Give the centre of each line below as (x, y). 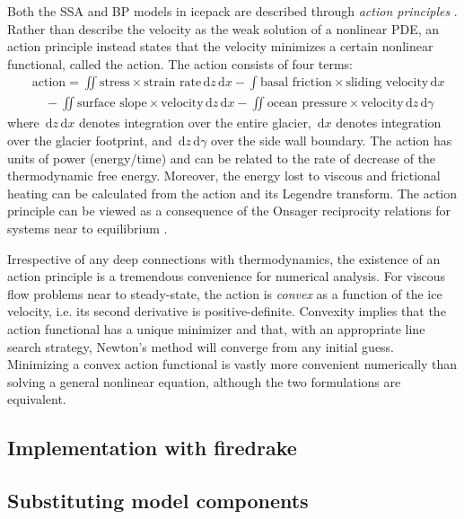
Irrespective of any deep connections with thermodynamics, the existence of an (224, 258)
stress (114, 83)
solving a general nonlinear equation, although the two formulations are (204, 381)
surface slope (112, 104)
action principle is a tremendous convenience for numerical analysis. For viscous (227, 276)
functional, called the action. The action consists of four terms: (180, 63)
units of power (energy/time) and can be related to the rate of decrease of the (222, 158)
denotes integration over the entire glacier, (195, 123)
